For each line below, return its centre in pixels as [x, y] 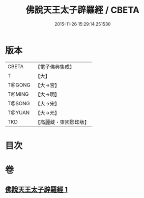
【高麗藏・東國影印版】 [62, 122]
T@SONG [19, 103]
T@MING [18, 94]
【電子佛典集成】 [55, 67]
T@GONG [19, 85]
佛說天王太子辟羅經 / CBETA [83, 10]
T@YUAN [19, 113]
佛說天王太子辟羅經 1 [36, 190]
